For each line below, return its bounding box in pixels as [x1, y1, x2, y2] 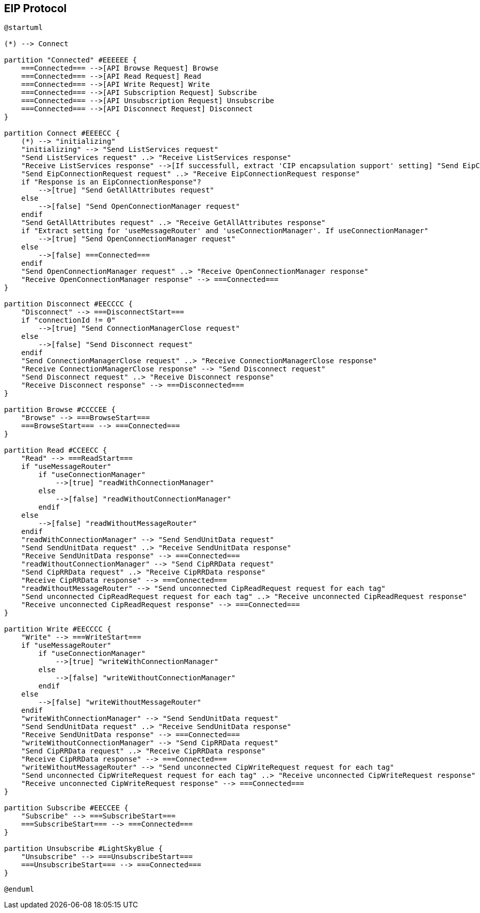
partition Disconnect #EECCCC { [4, 300, 133, 308]
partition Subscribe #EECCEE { [4, 804, 129, 812]
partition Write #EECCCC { [4, 625, 111, 634]
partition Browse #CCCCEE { [4, 405, 116, 414]
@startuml [4, 23, 43, 32]
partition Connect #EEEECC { [4, 129, 120, 138]
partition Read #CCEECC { [4, 446, 107, 455]
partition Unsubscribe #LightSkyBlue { [4, 844, 163, 853]
